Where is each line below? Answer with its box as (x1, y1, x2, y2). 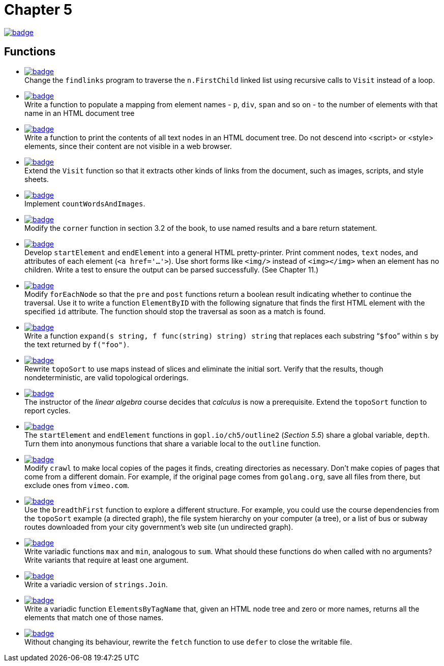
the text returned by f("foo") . (24, 340, 129, 349)
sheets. (24, 174, 49, 184)
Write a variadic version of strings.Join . (24, 580, 168, 589)
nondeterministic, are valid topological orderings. (24, 373, 189, 382)
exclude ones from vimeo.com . (24, 480, 130, 490)
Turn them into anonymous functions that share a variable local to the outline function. (24, 439, 321, 448)
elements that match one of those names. (24, 613, 164, 622)
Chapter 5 (4, 1, 73, 18)
